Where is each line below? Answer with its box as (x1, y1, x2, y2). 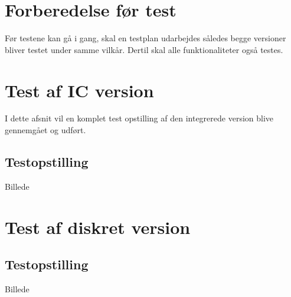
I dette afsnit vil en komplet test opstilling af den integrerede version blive (5, 112, 274, 124)
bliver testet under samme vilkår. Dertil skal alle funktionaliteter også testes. (5, 43, 283, 55)
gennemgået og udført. (5, 124, 86, 136)
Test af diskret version (5, 214, 191, 239)
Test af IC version (5, 78, 154, 102)
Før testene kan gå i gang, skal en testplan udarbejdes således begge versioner (5, 32, 286, 44)
